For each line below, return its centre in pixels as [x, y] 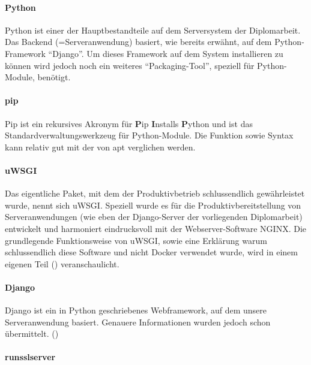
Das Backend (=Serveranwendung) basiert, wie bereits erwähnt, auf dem [138, 42]
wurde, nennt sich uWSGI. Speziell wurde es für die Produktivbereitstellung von [153, 205]
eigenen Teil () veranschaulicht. [62, 263]
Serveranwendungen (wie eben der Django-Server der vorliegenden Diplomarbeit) [154, 217]
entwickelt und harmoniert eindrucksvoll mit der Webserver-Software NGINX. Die [155, 228]
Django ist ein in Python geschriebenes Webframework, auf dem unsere [136, 310]
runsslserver [30, 357]
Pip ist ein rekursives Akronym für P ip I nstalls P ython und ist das [129, 123]
